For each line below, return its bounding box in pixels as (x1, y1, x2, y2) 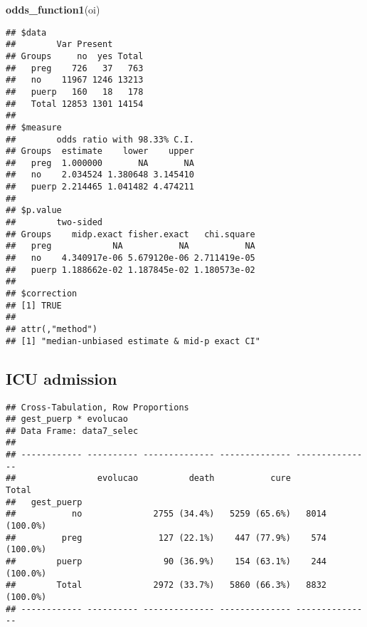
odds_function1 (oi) (6, 2, 100, 16)
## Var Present (6, 39, 113, 50)
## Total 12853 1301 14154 (6, 98, 144, 109)
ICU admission (6, 367, 117, 389)
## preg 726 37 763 (6, 63, 144, 73)
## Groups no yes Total (6, 51, 144, 61)
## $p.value (6, 205, 62, 216)
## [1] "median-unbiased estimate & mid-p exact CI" (6, 336, 260, 346)
